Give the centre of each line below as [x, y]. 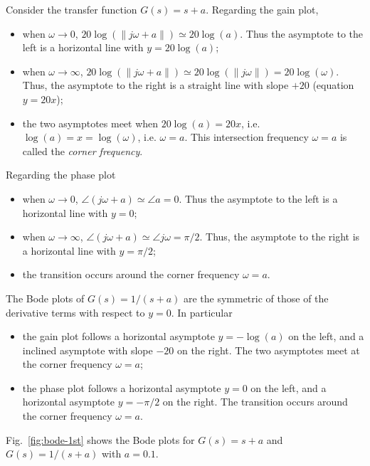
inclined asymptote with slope [88, 350]
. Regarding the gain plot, [262, 9]
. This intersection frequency [247, 137]
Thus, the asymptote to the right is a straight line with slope [155, 85]
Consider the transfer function [72, 9]
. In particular [202, 312]
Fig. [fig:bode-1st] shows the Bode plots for [100, 439]
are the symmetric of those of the [256, 298]
